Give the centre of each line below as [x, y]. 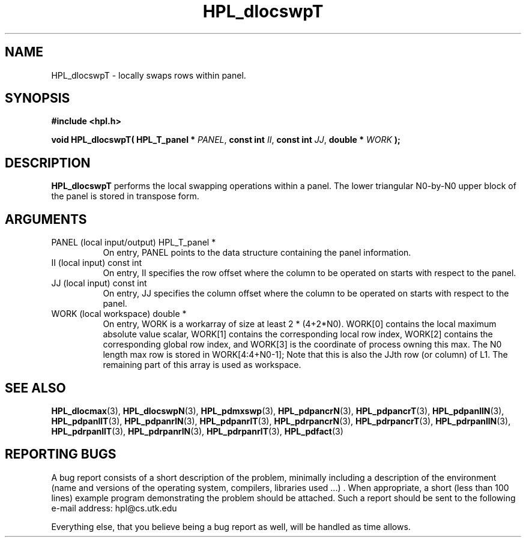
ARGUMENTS [46, 219]
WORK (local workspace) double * [119, 314]
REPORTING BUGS [61, 454]
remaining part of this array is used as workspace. [202, 365]
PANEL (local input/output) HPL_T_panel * [134, 242]
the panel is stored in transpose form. [125, 196]
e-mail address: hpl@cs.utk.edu [114, 508]
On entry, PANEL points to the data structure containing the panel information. [257, 253]
